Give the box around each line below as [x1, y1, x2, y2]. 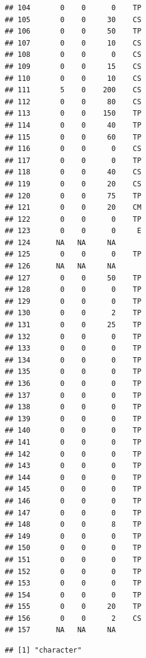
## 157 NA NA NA [5, 626, 116, 635]
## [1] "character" [5, 646, 82, 655]
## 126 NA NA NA [5, 262, 116, 271]
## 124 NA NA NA [5, 238, 116, 247]
